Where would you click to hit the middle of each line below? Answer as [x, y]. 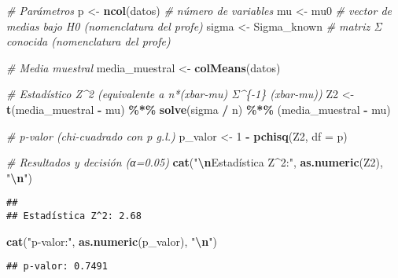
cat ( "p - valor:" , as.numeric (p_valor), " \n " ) [112, 241]
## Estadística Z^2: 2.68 [74, 216]
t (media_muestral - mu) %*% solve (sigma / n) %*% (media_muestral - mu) [199, 109]
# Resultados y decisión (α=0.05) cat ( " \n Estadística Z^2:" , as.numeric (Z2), [195, 162]
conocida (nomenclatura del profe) [88, 41]
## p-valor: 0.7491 [57, 267]
